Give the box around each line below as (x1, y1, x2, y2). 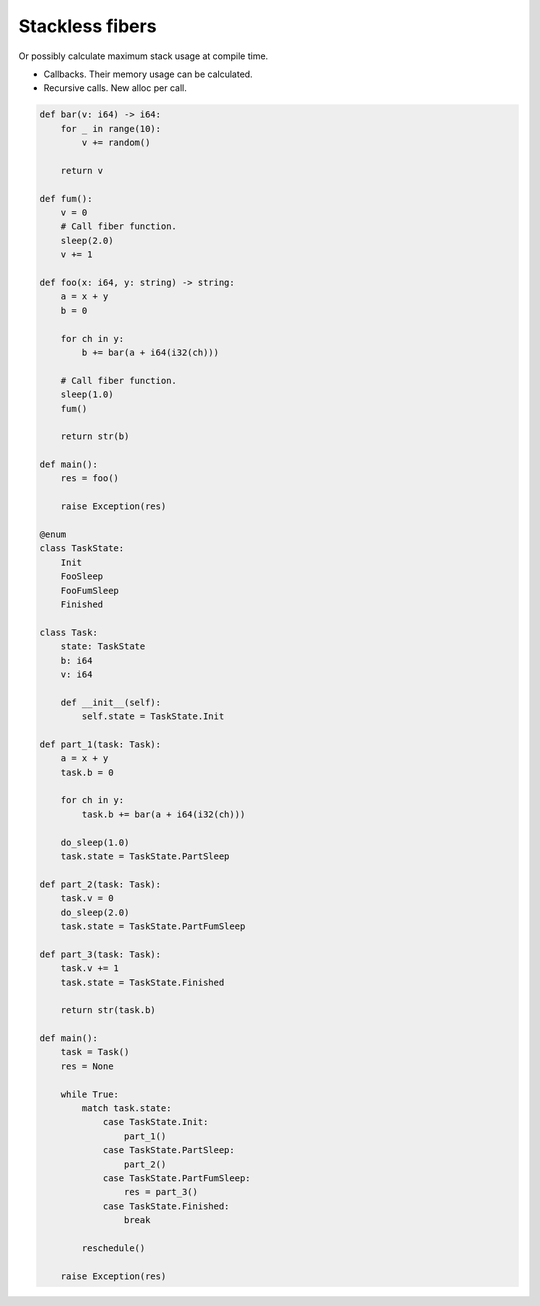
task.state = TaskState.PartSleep (60, 851, 230, 862)
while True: (60, 1088, 120, 1100)
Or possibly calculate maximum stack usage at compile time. (18, 50, 269, 62)
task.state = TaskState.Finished (60, 976, 225, 988)
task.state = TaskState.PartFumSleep (60, 920, 246, 932)
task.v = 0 (60, 893, 114, 904)
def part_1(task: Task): (39, 738, 162, 750)
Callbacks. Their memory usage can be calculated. (43, 68, 254, 80)
